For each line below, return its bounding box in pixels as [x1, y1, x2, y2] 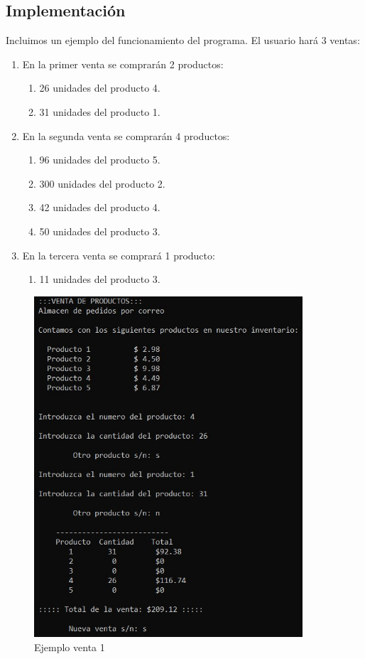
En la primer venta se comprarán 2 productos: [22, 56, 224, 71]
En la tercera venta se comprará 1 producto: [22, 247, 215, 262]
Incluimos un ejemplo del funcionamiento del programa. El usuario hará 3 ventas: [6, 33, 360, 48]
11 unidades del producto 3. [39, 272, 160, 286]
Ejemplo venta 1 [34, 640, 105, 655]
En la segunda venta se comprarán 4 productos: [22, 128, 230, 143]
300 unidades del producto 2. [39, 176, 165, 191]
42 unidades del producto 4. [39, 200, 160, 215]
